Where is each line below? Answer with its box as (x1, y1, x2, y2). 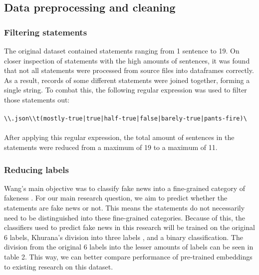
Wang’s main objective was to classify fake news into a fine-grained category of (4, 182, 246, 193)
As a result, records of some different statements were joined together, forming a (4, 74, 250, 85)
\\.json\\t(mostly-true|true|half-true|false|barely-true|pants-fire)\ (4, 115, 247, 122)
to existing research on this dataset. (4, 261, 113, 271)
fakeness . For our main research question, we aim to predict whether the (4, 192, 228, 203)
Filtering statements (4, 25, 87, 38)
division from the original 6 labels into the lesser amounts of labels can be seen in (4, 241, 254, 252)
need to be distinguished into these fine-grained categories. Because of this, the (4, 212, 245, 222)
